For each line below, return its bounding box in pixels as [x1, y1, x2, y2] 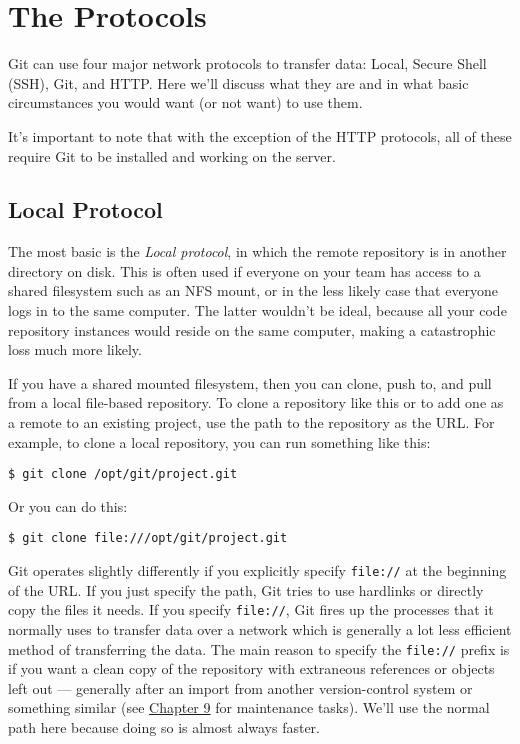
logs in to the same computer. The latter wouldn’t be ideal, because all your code [8, 300, 507, 321]
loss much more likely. [8, 339, 142, 360]
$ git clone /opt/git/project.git [8, 467, 238, 482]
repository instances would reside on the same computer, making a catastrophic [8, 319, 496, 340]
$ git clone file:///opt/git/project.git [8, 531, 288, 546]
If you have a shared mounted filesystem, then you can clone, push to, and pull [8, 372, 492, 393]
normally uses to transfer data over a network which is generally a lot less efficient [8, 619, 512, 640]
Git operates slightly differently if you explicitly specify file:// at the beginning [8, 560, 507, 581]
